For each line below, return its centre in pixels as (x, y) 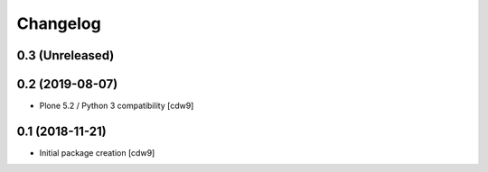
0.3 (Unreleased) (66, 55)
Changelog (59, 23)
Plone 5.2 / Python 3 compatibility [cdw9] (117, 106)
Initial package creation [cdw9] (97, 152)
